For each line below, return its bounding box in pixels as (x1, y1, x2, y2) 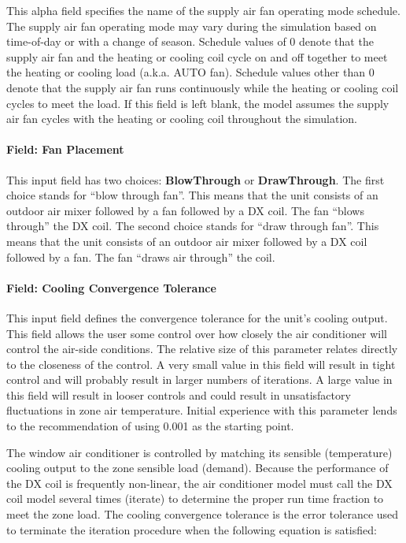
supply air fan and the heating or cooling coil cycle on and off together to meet (6, 48, 388, 65)
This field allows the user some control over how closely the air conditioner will (6, 325, 387, 341)
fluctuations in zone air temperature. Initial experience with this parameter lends (6, 402, 397, 418)
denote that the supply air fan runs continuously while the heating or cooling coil (6, 79, 399, 95)
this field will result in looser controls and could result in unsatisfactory (6, 386, 351, 403)
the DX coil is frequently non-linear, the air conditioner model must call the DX (6, 474, 393, 491)
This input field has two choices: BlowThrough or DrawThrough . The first (6, 171, 385, 188)
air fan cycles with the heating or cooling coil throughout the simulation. (6, 110, 357, 127)
